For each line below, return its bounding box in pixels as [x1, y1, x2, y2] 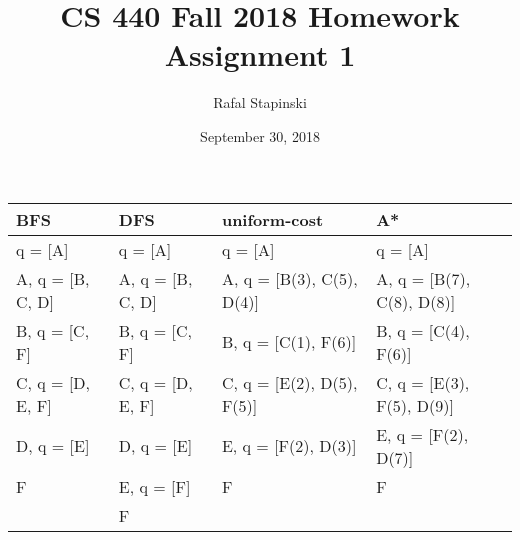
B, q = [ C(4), [376, 318, 470, 342]
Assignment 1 [164, 34, 356, 75]
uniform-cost [221, 207, 324, 231]
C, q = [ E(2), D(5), [221, 370, 358, 394]
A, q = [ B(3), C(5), [221, 266, 358, 290]
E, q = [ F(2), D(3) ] [221, 434, 357, 457]
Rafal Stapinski [213, 92, 307, 113]
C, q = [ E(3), [376, 370, 470, 394]
